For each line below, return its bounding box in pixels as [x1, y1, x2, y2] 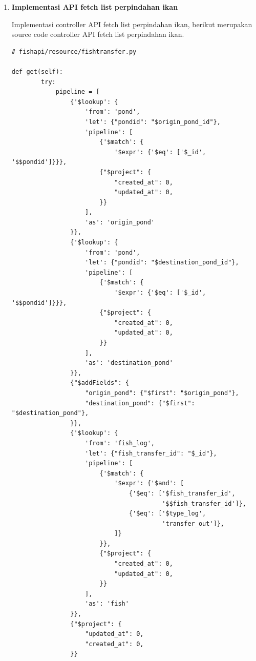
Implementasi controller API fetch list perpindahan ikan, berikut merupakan [11, 18, 252, 29]
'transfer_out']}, [162, 520, 225, 527]
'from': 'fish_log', [84, 439, 155, 447]
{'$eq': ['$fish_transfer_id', [129, 489, 236, 497]
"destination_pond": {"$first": [84, 399, 195, 407]
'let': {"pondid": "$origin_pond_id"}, [84, 118, 221, 126]
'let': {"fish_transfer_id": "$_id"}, [84, 449, 217, 457]
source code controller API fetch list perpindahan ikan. [11, 29, 184, 39]
